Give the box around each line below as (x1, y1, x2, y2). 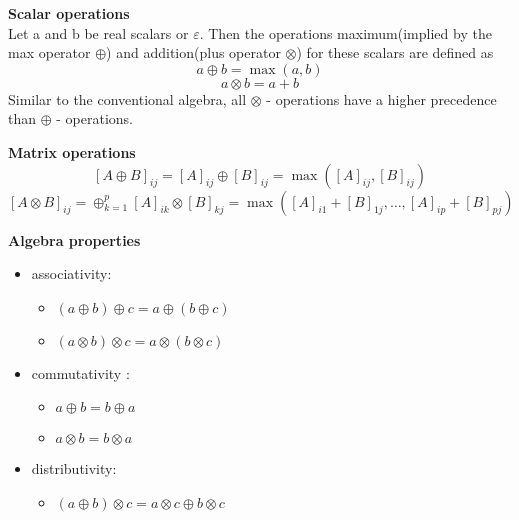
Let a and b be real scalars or (8, 22, 189, 43)
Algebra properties (8, 229, 141, 250)
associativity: (31, 263, 112, 284)
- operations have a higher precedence (266, 88, 497, 109)
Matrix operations (8, 141, 136, 162)
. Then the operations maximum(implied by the (199, 22, 492, 43)
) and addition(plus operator (106, 42, 281, 63)
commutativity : (31, 362, 130, 383)
